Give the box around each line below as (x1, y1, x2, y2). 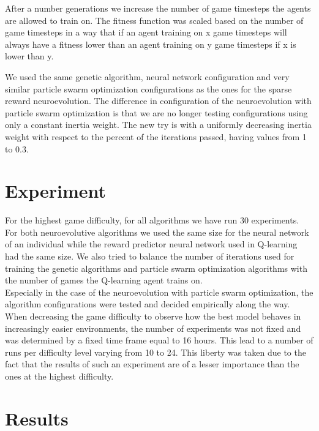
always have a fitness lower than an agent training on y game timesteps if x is (5, 37, 296, 50)
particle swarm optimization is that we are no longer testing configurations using (5, 106, 308, 119)
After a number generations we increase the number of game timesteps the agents (5, 2, 311, 14)
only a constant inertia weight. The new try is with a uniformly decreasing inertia (5, 118, 312, 131)
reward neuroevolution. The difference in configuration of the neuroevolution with (5, 94, 312, 107)
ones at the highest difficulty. (5, 369, 114, 382)
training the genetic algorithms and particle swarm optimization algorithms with (5, 261, 307, 274)
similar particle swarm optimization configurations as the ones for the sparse (5, 82, 292, 95)
